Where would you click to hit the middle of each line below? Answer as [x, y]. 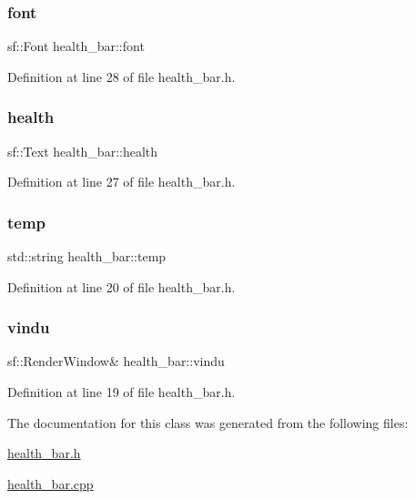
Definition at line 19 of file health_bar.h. [121, 392]
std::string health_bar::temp [87, 256]
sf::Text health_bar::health [83, 151]
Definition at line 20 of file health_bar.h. [121, 286]
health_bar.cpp [51, 483]
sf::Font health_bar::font [76, 46]
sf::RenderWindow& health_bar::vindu [116, 361]
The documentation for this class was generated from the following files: [208, 422]
